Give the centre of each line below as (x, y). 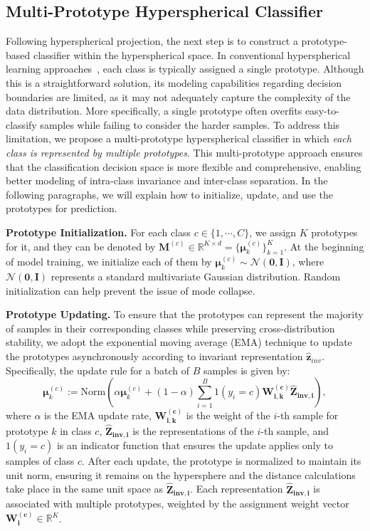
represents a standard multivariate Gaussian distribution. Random (196, 277)
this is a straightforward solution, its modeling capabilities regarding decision (174, 82)
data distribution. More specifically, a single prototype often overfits (154, 111)
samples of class (40, 461)
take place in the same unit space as (85, 489)
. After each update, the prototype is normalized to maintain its (222, 461)
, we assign (273, 232)
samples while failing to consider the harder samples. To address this (190, 124)
